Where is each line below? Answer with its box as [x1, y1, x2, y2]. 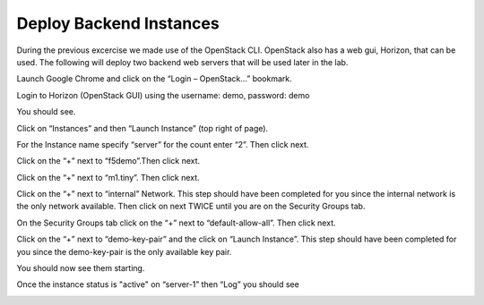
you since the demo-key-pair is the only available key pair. [16, 246, 232, 257]
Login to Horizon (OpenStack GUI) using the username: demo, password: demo [16, 89, 310, 100]
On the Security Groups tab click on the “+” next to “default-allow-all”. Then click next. [16, 217, 336, 228]
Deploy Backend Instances [16, 13, 220, 33]
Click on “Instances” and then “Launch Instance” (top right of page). [16, 123, 269, 133]
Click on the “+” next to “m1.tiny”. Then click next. [16, 172, 201, 182]
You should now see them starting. [16, 263, 145, 274]
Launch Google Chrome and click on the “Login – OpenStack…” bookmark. [16, 73, 293, 84]
